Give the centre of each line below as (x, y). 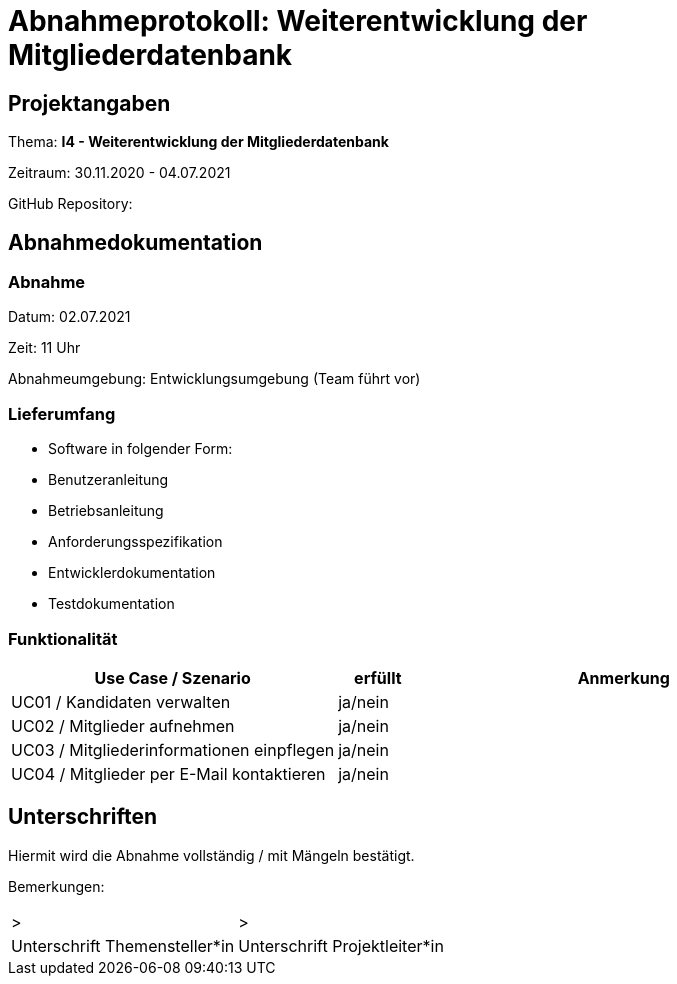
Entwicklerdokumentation (132, 573)
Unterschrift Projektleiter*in (341, 945)
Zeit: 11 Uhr (44, 348)
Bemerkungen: (56, 886)
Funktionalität (63, 638)
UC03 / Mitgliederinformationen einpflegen (173, 749)
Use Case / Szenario (172, 677)
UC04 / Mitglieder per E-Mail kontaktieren (168, 773)
